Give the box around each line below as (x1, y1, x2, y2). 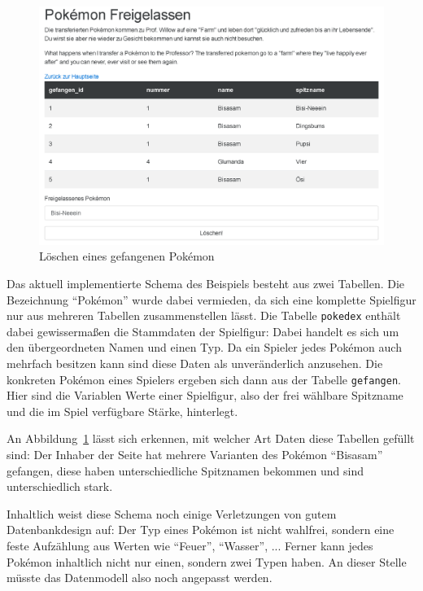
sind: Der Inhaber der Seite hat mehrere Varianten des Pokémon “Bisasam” (7, 445, 383, 462)
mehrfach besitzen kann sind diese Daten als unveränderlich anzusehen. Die (7, 354, 383, 371)
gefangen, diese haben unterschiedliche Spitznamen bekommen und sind (7, 462, 364, 479)
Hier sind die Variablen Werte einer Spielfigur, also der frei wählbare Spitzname (7, 387, 403, 404)
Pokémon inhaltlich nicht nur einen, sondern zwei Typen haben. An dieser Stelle (7, 553, 407, 570)
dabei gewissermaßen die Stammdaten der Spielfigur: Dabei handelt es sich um (7, 322, 399, 339)
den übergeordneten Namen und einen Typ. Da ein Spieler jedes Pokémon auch (7, 339, 402, 356)
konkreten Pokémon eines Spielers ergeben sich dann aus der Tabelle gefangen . (7, 370, 401, 387)
